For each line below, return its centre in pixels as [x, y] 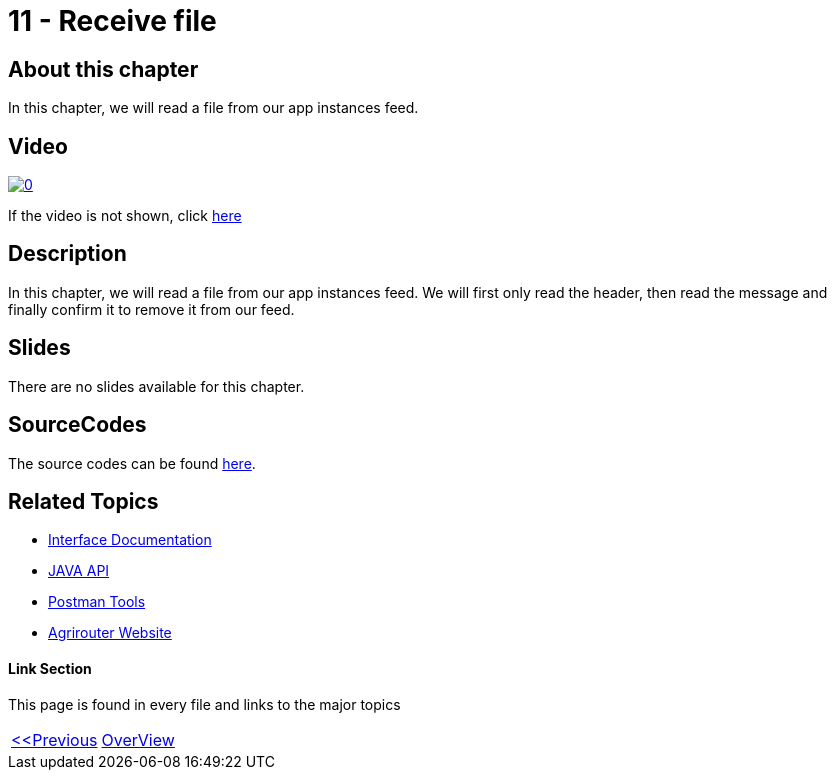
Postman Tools [97, 602]
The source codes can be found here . [132, 463]
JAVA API [79, 571]
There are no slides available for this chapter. [156, 386]
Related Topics [83, 501]
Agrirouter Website [110, 633]
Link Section [50, 668]
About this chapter [103, 69]
